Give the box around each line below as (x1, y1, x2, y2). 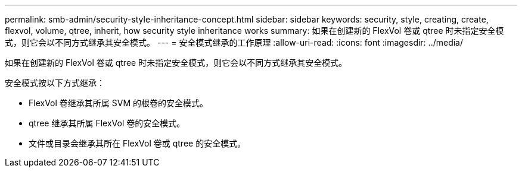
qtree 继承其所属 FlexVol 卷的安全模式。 (29, 118, 185, 128)
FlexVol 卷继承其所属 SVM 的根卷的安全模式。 (29, 98, 208, 108)
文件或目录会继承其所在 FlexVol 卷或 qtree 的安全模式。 (29, 138, 246, 148)
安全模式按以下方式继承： (5, 78, 105, 88)
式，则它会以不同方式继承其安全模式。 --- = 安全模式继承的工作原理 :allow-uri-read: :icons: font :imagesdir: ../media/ (5, 37, 464, 47)
